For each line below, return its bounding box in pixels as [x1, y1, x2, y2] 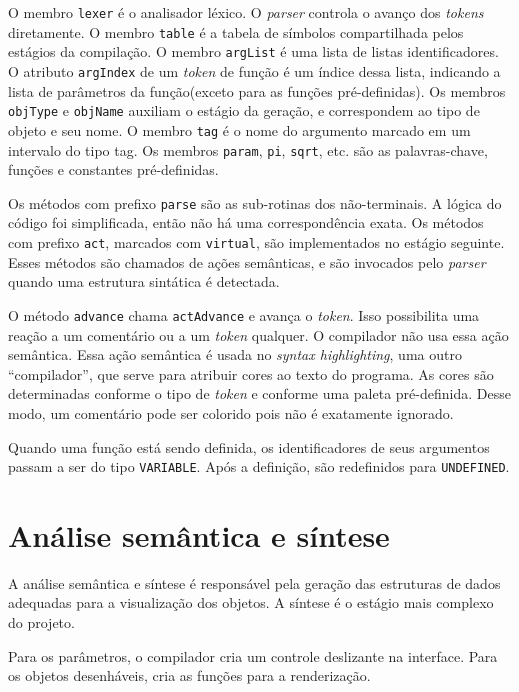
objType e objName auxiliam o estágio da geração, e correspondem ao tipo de [8, 100, 480, 121]
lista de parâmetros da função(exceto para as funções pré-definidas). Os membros [8, 80, 506, 101]
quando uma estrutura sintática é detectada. [8, 271, 280, 292]
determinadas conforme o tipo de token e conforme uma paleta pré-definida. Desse [8, 383, 511, 404]
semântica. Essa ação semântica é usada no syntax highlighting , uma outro [8, 344, 462, 365]
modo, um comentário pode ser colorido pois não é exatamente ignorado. [8, 402, 454, 423]
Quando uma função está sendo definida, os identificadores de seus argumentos [8, 436, 490, 457]
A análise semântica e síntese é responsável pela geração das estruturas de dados [8, 572, 501, 593]
